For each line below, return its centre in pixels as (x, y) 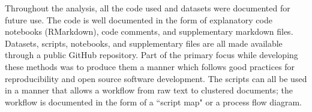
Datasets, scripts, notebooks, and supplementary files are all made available (144, 43)
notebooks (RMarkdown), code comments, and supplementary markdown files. (149, 31)
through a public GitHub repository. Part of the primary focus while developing (151, 55)
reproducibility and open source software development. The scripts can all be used (156, 78)
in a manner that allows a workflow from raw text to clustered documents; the (149, 90)
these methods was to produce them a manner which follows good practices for (150, 66)
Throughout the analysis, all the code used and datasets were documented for (148, 8)
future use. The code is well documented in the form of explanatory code (139, 19)
